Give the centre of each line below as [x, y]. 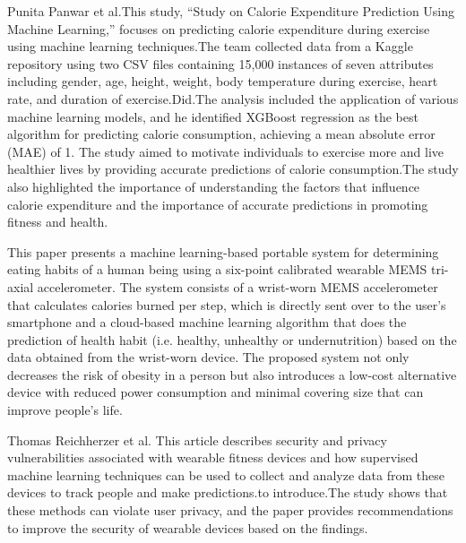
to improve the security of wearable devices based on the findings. [188, 527]
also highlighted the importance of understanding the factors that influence [214, 186]
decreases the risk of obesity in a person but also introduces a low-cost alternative [232, 374]
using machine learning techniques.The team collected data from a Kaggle [210, 46]
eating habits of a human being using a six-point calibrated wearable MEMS [217, 269]
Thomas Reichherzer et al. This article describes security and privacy [197, 440]
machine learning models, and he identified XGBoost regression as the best [213, 116]
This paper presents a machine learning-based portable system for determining [223, 251]
